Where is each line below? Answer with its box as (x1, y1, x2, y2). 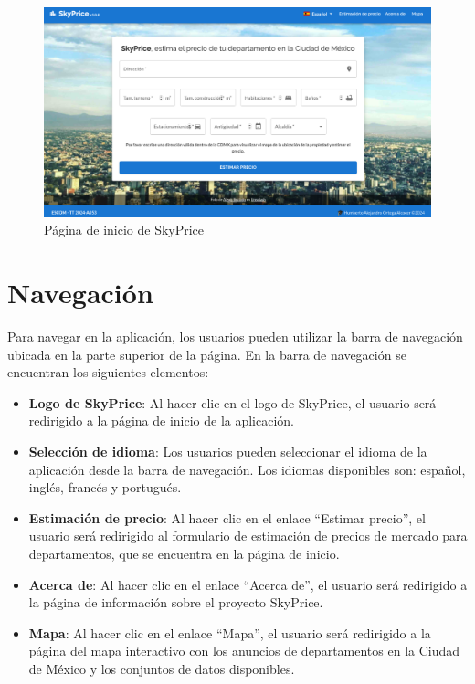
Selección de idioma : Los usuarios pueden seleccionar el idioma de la (28, 442, 427, 461)
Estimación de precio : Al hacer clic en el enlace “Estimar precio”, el (28, 508, 426, 527)
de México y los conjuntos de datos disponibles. (28, 659, 295, 679)
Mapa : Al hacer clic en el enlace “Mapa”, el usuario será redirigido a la (28, 623, 431, 642)
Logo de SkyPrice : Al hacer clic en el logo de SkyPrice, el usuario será (28, 393, 437, 412)
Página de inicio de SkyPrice (44, 220, 205, 239)
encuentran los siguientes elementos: (7, 363, 209, 382)
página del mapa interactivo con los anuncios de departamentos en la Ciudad (28, 641, 460, 660)
